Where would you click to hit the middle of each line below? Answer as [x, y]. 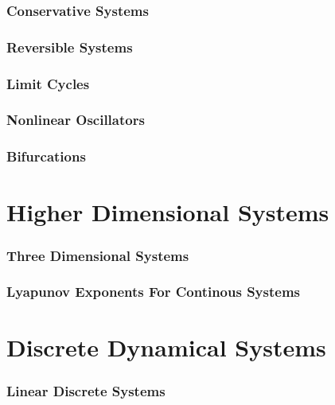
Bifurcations [46, 156]
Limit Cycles [48, 83]
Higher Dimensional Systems [168, 212]
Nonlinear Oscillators [76, 120]
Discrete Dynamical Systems [166, 347]
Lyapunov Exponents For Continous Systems [154, 292]
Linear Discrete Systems [86, 390]
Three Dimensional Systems [98, 255]
